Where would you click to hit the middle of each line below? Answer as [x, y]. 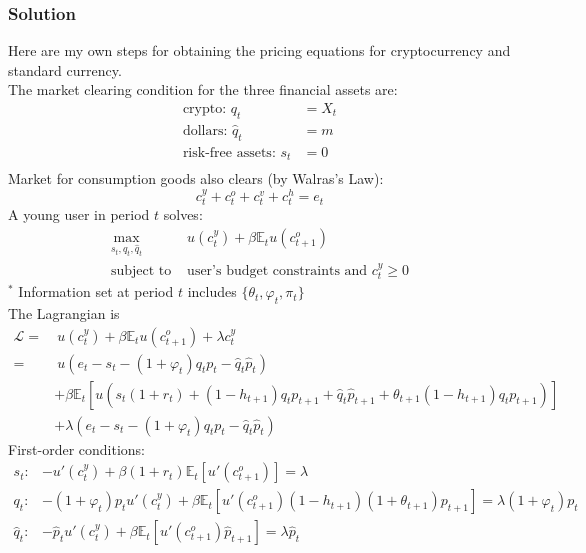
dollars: [205, 131]
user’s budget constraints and [277, 270]
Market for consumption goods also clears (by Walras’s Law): [196, 178]
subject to [141, 270]
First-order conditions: [76, 448]
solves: [183, 214]
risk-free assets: [229, 152]
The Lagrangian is [64, 312]
